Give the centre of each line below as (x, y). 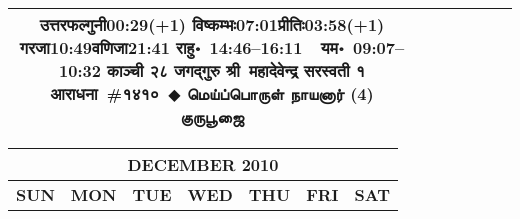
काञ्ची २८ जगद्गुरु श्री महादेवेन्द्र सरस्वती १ (236, 70)
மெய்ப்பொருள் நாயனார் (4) (280, 93)
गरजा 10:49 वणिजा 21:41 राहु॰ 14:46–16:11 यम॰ (181, 47)
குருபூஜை (212, 116)
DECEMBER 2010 (203, 164)
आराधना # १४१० (105, 93)
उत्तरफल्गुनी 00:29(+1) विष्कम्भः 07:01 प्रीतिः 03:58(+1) (212, 24)
